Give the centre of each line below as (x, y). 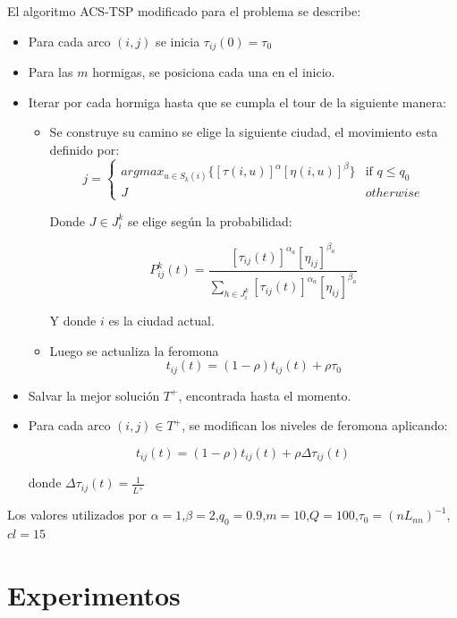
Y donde (73, 320)
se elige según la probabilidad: (210, 220)
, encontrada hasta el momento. (265, 395)
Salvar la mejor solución (94, 395)
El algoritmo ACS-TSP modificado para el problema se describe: (184, 11)
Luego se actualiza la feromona (134, 350)
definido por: (85, 149)
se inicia (178, 41)
